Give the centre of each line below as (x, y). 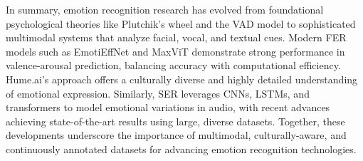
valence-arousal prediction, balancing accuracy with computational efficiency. (173, 65)
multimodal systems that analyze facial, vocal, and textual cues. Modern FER (176, 37)
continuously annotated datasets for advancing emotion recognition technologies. (181, 149)
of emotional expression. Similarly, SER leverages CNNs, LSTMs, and (158, 93)
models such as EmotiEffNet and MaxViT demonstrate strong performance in (175, 51)
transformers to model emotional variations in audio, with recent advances (168, 107)
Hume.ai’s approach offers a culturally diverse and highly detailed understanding (182, 79)
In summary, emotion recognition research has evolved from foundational (165, 9)
